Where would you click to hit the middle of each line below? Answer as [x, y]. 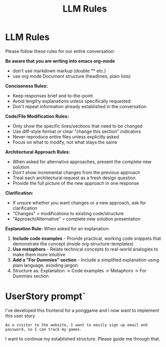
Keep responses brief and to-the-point [53, 95]
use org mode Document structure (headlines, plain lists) [72, 76]
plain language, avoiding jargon [45, 265]
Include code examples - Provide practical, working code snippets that [87, 238]
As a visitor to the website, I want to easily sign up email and [76, 325]
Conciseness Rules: [26, 86]
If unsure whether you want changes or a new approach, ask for [79, 203]
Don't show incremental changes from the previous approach [76, 172]
